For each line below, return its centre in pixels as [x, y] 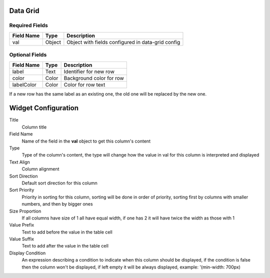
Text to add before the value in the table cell [67, 232]
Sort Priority [22, 190]
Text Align [19, 162]
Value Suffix [22, 239]
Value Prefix [22, 225]
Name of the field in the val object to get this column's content [86, 141]
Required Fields [29, 25]
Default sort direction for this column [59, 183]
